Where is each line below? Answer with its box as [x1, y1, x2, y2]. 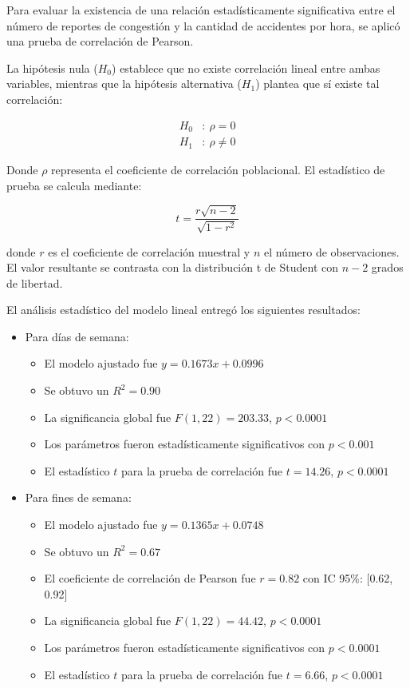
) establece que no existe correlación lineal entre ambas [112, 59, 380, 76]
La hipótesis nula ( [6, 59, 98, 76]
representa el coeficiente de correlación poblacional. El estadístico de [51, 161, 385, 178]
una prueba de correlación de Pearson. [6, 33, 194, 50]
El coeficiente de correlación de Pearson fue [44, 570, 256, 587]
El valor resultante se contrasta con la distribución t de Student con [6, 259, 338, 276]
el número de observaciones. [263, 243, 400, 260]
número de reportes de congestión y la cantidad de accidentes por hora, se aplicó [6, 17, 400, 34]
